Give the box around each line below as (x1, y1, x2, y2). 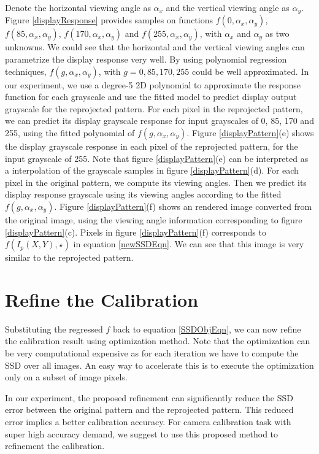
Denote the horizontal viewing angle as (5, 1, 151, 13)
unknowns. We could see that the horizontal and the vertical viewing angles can (5, 40, 305, 53)
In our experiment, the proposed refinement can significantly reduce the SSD (5, 391, 293, 404)
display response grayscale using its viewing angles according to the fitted (5, 188, 282, 201)
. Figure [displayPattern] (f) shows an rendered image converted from (54, 199, 312, 212)
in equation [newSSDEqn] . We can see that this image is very (73, 237, 304, 250)
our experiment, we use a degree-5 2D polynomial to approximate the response (5, 78, 301, 91)
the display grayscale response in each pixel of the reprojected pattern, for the (5, 140, 298, 153)
